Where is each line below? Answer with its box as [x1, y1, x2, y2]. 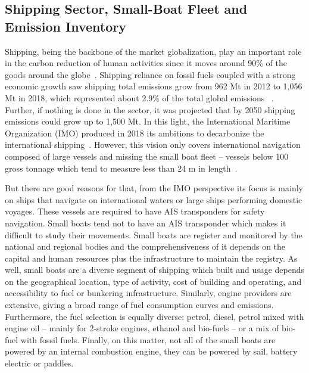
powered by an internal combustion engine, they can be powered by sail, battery [5, 345, 298, 358]
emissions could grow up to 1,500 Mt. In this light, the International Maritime [5, 115, 291, 128]
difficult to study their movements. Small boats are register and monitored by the [5, 228, 302, 241]
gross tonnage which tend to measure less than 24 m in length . [5, 161, 238, 174]
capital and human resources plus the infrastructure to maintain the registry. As [5, 251, 298, 264]
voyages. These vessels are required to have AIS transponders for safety [5, 205, 265, 217]
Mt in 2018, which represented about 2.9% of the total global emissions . [5, 91, 274, 104]
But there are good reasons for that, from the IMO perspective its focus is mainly [5, 182, 303, 194]
